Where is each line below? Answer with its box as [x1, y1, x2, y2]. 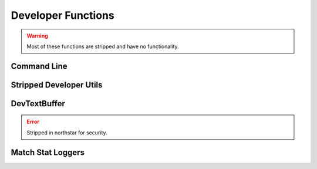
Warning [26, 32, 48, 39]
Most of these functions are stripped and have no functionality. [26, 43, 179, 50]
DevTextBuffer [11, 99, 66, 109]
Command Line [11, 61, 68, 71]
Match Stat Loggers [11, 147, 85, 157]
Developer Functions [11, 9, 114, 22]
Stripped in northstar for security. [26, 129, 108, 136]
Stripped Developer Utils [11, 80, 103, 90]
